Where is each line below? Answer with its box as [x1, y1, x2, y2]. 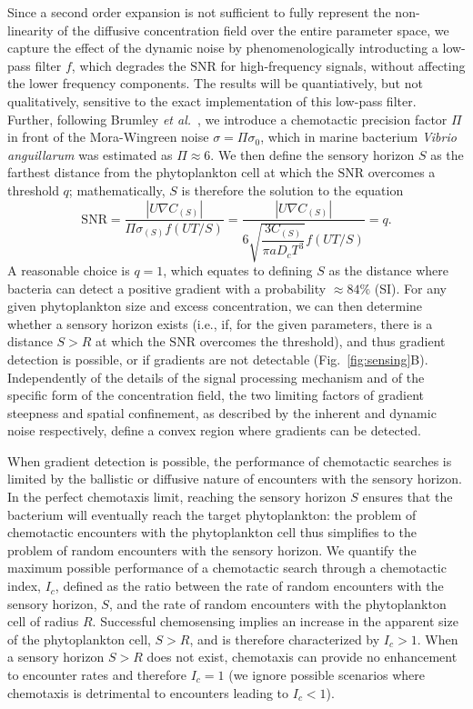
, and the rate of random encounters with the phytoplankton [108, 594, 447, 613]
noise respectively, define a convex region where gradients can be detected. [7, 421, 421, 440]
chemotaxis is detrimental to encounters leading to [7, 683, 289, 702]
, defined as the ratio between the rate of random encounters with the [55, 576, 444, 595]
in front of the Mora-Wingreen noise [7, 127, 209, 146]
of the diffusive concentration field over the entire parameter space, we [57, 20, 449, 39]
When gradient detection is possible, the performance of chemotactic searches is [7, 451, 452, 470]
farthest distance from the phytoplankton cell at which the [7, 163, 334, 182]
